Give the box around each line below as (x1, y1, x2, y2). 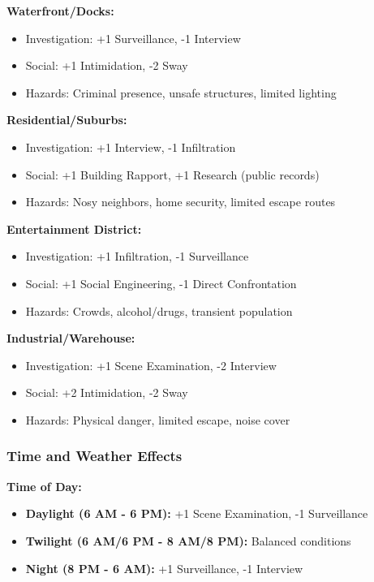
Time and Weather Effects (6, 446, 183, 466)
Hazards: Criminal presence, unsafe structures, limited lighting (25, 84, 337, 101)
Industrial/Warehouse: (6, 330, 135, 347)
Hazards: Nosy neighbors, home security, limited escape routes (25, 193, 336, 210)
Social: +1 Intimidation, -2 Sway (25, 57, 188, 74)
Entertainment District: (6, 220, 142, 237)
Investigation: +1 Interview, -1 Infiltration (25, 138, 236, 155)
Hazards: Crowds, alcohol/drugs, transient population (25, 302, 293, 319)
